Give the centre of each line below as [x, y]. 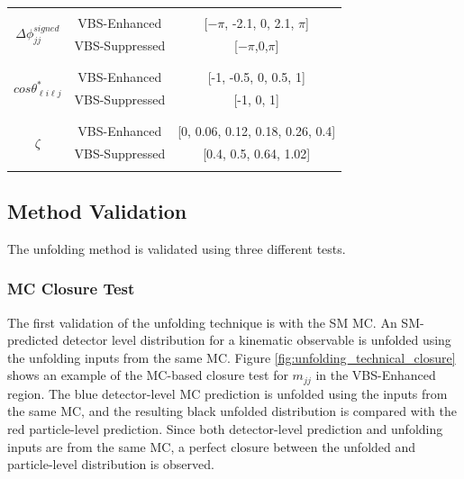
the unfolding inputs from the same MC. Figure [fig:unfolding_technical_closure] [232, 357]
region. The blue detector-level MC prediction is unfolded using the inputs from [227, 393]
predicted [33, 340]
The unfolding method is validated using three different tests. [177, 248]
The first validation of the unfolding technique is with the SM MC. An [202, 322]
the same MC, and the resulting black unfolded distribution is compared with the [232, 411]
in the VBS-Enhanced [376, 375]
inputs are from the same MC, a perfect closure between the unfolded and [212, 446]
